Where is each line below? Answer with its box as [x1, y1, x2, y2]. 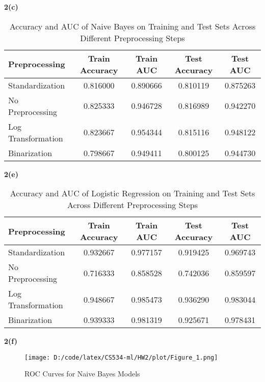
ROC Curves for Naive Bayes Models [24, 368, 140, 379]
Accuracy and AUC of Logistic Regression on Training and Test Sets [10, 187, 255, 199]
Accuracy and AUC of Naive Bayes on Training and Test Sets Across [9, 20, 256, 32]
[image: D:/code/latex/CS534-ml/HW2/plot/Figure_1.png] [24, 354, 218, 361]
